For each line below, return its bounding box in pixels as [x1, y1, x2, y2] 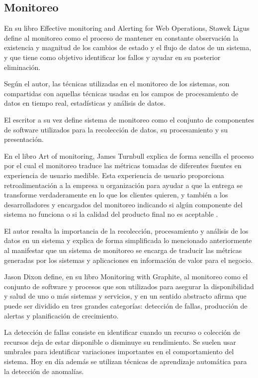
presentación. [4, 134, 44, 144]
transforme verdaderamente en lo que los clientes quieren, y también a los [4, 189, 228, 200]
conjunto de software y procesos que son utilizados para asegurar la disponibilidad [4, 281, 254, 291]
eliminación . [4, 62, 41, 72]
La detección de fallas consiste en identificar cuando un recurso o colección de [4, 327, 241, 337]
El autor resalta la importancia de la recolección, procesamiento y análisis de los [4, 225, 249, 236]
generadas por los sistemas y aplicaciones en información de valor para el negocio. [4, 254, 253, 265]
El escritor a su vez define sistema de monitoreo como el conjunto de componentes [4, 114, 255, 125]
